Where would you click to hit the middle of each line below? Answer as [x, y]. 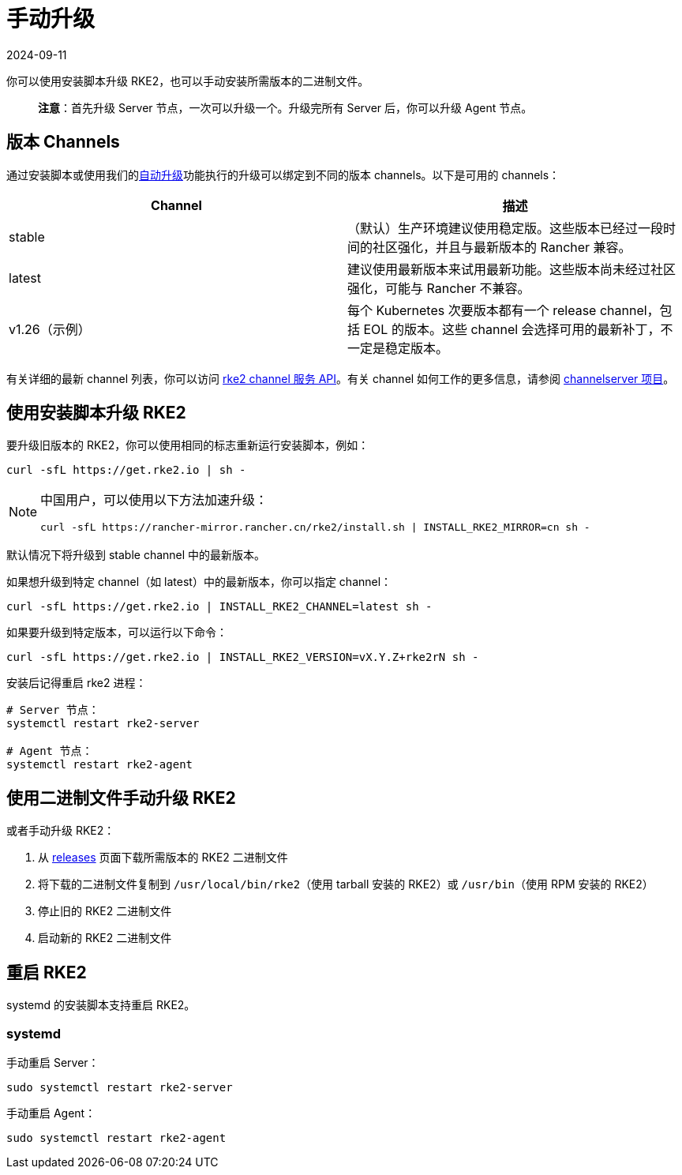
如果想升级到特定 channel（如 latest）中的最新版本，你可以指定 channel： [199, 582]
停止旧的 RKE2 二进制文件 [105, 911]
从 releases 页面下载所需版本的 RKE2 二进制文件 [163, 858]
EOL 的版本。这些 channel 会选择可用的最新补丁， [512, 329]
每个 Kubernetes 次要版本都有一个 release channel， [504, 310]
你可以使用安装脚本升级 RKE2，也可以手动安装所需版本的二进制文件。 [188, 81]
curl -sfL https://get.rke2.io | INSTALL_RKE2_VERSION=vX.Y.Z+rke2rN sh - [243, 657]
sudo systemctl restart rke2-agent [116, 1137]
